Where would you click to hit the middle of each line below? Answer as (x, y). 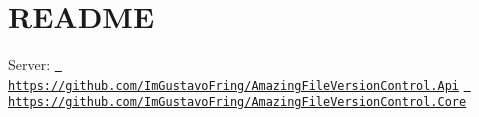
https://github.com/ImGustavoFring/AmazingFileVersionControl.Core (237, 102)
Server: (29, 64)
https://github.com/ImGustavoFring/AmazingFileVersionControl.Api (234, 85)
